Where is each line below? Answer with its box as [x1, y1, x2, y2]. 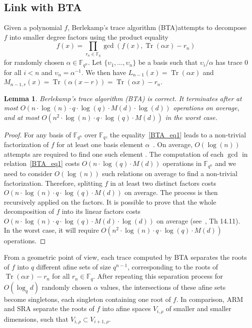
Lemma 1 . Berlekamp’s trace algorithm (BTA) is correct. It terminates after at [4, 93, 242, 103]
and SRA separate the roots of [4, 303, 94, 313]
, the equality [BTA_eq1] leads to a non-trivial [106, 129, 246, 139]
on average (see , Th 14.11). [156, 215, 240, 225]
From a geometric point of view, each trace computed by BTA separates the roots [4, 252, 247, 262]
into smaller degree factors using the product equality [9, 31, 169, 42]
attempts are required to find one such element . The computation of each [4, 149, 224, 159]
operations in [163, 158, 202, 168]
